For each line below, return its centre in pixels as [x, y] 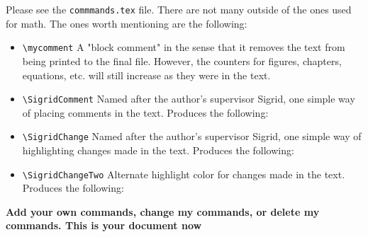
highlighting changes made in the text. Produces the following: [158, 150]
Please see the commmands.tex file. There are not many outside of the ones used [179, 9]
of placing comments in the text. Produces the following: [145, 112]
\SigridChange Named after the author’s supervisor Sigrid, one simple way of [192, 136]
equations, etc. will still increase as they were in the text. [146, 75]
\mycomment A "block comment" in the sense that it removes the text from [184, 47]
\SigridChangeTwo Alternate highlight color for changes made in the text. [184, 174]
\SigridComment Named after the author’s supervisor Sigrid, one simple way [189, 99]
